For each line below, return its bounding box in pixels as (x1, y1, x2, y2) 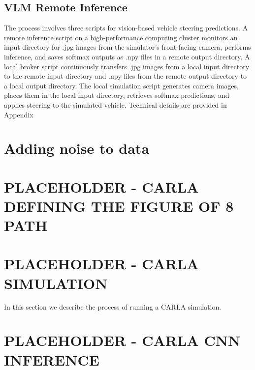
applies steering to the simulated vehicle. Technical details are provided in (4, 99, 227, 110)
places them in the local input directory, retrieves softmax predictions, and (4, 90, 229, 100)
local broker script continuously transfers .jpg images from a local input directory (4, 61, 250, 71)
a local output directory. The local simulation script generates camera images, (4, 80, 239, 90)
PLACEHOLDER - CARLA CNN (4, 330, 241, 350)
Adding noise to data (4, 138, 150, 158)
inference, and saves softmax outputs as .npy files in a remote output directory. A (4, 51, 250, 61)
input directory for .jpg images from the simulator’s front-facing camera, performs (4, 42, 251, 52)
